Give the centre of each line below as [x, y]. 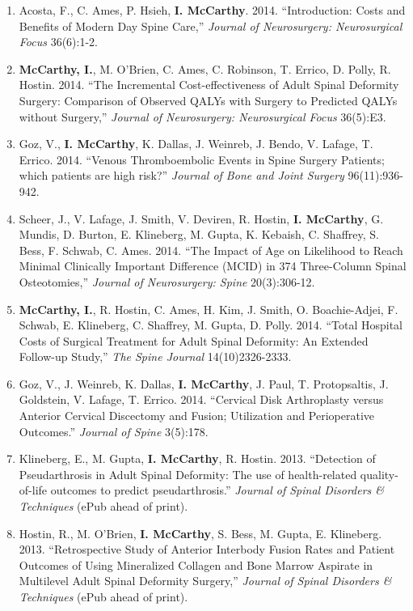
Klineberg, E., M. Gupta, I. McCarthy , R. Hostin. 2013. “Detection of [197, 458]
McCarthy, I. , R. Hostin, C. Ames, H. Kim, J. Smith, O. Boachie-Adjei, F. [209, 309]
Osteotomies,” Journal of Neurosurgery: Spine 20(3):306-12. [167, 281]
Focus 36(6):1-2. [58, 42]
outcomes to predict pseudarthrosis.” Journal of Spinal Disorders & [217, 490]
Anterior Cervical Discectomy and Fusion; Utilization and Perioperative [197, 416]
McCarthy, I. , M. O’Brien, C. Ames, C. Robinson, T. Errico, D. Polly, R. [205, 68]
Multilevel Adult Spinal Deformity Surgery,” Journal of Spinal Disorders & [205, 581]
